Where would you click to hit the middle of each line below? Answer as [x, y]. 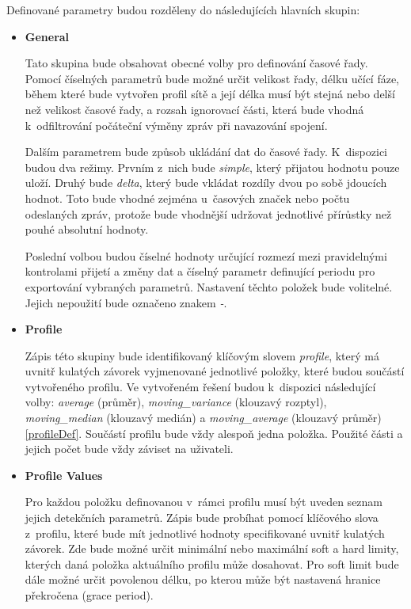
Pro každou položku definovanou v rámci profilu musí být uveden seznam [204, 502]
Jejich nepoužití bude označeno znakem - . [126, 302]
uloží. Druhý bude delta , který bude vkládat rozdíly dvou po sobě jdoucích [206, 183]
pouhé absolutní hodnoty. [87, 229]
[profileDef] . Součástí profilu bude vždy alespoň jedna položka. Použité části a [214, 433]
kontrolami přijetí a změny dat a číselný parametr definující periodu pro [200, 271]
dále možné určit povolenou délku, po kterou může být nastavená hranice [203, 579]
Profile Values [64, 475]
